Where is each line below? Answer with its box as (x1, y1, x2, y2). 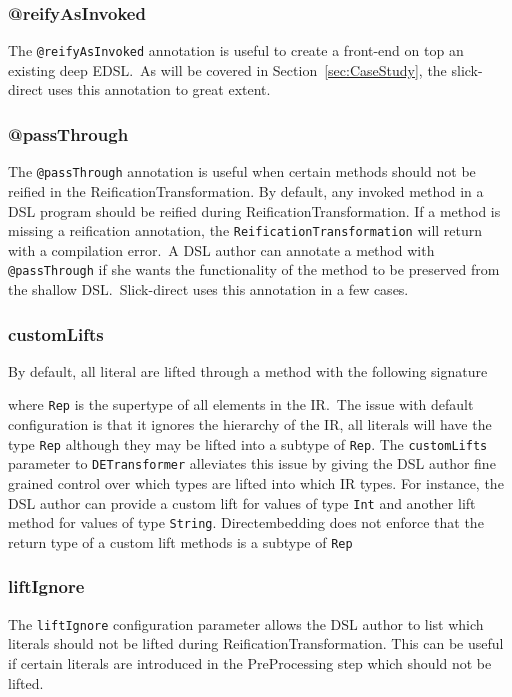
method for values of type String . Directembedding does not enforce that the (8, 512, 484, 533)
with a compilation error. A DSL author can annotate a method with (8, 239, 435, 260)
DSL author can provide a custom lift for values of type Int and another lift (8, 492, 476, 513)
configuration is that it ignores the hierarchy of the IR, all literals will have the (8, 414, 492, 435)
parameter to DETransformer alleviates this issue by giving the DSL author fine (8, 453, 496, 474)
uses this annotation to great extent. (47, 79, 271, 100)
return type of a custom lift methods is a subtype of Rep (8, 531, 353, 552)
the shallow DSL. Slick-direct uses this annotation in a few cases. (8, 279, 409, 300)
